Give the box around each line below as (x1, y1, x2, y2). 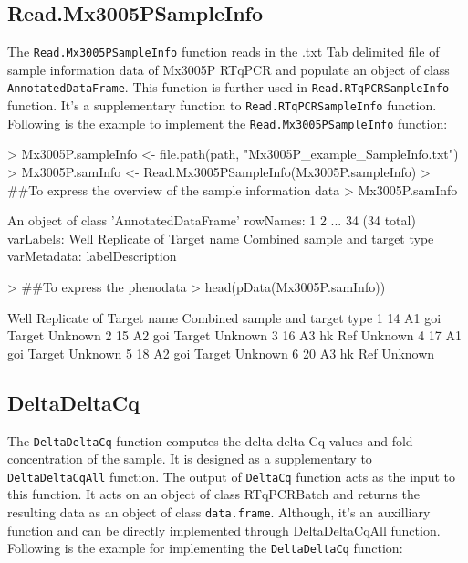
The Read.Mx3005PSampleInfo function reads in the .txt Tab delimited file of (7, 42, 440, 61)
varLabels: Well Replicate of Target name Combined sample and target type (7, 228, 434, 247)
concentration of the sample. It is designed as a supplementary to (7, 449, 372, 468)
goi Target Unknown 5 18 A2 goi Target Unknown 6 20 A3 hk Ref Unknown (7, 343, 435, 362)
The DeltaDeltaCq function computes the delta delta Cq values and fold (7, 431, 413, 450)
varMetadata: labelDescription (7, 246, 177, 266)
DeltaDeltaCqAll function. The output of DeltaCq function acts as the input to (7, 466, 455, 485)
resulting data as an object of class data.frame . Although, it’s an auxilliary (7, 503, 431, 522)
